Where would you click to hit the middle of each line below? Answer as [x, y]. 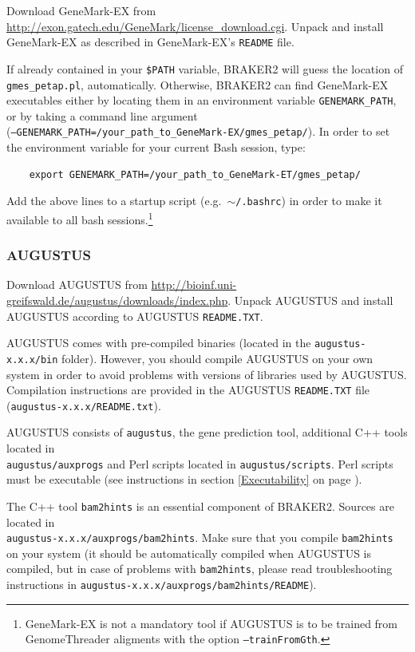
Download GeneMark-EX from [81, 10]
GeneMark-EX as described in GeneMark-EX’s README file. [150, 42]
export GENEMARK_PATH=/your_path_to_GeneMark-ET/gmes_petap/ [195, 174]
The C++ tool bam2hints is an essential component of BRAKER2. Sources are [200, 506]
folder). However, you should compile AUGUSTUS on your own [217, 358]
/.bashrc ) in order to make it [309, 201]
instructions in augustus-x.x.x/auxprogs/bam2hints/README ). [162, 585]
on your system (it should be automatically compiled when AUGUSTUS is [189, 553]
